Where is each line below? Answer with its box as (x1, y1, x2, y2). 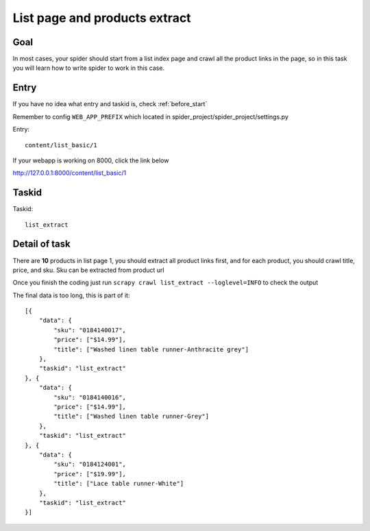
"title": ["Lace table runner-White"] (53, 480, 184, 488)
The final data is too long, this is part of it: (12, 291, 130, 299)
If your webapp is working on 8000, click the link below (12, 156, 169, 164)
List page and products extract (12, 10, 191, 25)
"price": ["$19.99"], (53, 470, 127, 478)
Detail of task (12, 238, 71, 250)
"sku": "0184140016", (53, 393, 127, 401)
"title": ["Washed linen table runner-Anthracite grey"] (53, 345, 249, 353)
